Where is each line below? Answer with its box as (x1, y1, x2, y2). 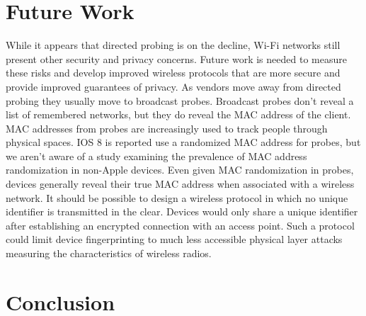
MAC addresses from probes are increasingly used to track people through (6, 120, 328, 135)
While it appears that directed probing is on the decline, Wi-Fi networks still (6, 38, 341, 52)
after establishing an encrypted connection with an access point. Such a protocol (6, 218, 355, 232)
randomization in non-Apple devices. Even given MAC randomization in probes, (6, 162, 354, 177)
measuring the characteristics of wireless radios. (6, 246, 212, 261)
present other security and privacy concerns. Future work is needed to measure (6, 51, 347, 66)
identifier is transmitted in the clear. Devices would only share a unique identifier (6, 204, 358, 219)
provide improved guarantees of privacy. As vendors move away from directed (6, 79, 341, 94)
